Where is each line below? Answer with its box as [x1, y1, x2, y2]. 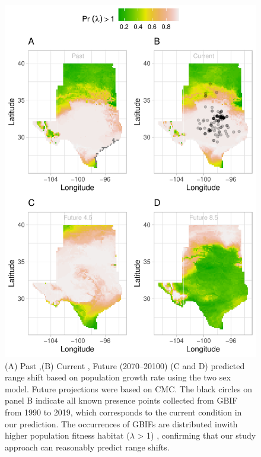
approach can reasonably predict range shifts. [5, 440, 170, 453]
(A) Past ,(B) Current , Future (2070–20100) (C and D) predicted [5, 359, 245, 372]
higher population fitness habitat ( [5, 429, 130, 442]
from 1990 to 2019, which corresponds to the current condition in [5, 405, 242, 418]
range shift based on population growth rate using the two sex [5, 371, 231, 383]
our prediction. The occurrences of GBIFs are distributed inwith [5, 417, 238, 430]
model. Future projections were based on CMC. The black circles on [5, 382, 253, 395]
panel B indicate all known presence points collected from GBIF [5, 394, 238, 407]
